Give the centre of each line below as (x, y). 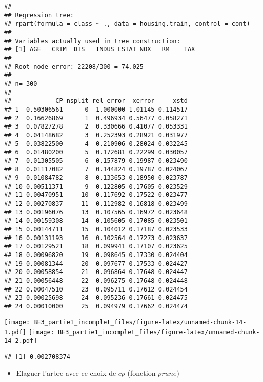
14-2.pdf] (21, 341)
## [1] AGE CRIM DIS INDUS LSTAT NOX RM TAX (100, 50)
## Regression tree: (39, 15)
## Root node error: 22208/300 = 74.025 (74, 67)
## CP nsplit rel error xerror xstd (96, 101)
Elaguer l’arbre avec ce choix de (66, 373)
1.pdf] (15, 332)
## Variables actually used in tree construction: (92, 41)
